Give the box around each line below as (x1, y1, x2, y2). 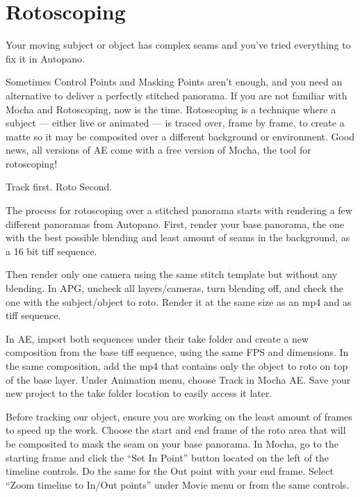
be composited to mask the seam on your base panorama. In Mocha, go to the (6, 436, 339, 450)
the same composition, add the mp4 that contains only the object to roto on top (6, 359, 348, 373)
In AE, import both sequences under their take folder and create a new (6, 331, 309, 345)
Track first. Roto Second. (6, 179, 113, 194)
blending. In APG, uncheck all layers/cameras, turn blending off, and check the (6, 281, 343, 295)
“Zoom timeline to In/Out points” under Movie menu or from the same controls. (6, 477, 350, 491)
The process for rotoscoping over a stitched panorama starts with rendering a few (6, 203, 352, 218)
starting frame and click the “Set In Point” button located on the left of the (6, 450, 329, 464)
